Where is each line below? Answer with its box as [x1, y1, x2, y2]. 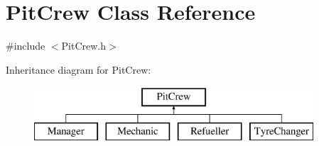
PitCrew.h [61, 38, 107, 53]
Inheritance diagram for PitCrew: [6, 62, 151, 77]
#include [6, 38, 45, 53]
